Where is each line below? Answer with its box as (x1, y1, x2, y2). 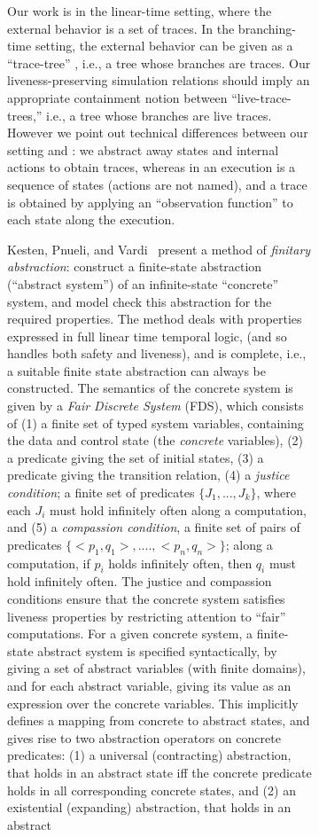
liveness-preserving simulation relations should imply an (7, 71, 310, 90)
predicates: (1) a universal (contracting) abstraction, (7, 746, 292, 764)
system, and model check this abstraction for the (7, 292, 272, 310)
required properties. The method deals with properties (7, 309, 302, 328)
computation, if (7, 553, 90, 572)
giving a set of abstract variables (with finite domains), (7, 659, 306, 677)
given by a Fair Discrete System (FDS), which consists (7, 396, 304, 415)
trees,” (7, 106, 43, 124)
